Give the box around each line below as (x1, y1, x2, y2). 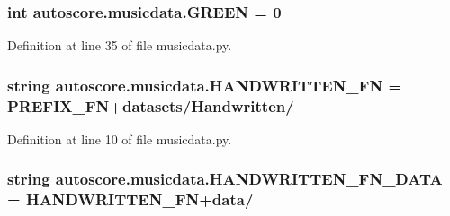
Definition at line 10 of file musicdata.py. (7, 129, 232, 148)
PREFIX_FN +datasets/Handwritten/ (7, 94, 294, 117)
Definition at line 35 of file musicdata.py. (7, 36, 232, 55)
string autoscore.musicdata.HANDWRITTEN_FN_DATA (7, 168, 443, 190)
